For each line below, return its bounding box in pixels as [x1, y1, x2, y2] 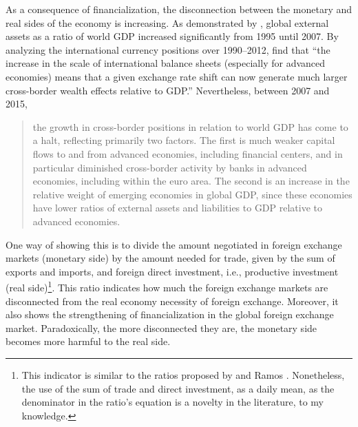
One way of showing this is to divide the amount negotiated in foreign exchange [6, 237, 342, 251]
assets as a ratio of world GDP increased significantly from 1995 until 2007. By [6, 29, 339, 43]
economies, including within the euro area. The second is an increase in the [32, 174, 350, 188]
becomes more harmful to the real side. [6, 334, 171, 348]
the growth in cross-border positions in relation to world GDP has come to [32, 119, 348, 134]
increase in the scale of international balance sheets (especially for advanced [6, 56, 326, 70]
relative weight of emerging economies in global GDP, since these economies [32, 187, 352, 201]
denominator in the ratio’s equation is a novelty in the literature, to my [21, 395, 324, 409]
